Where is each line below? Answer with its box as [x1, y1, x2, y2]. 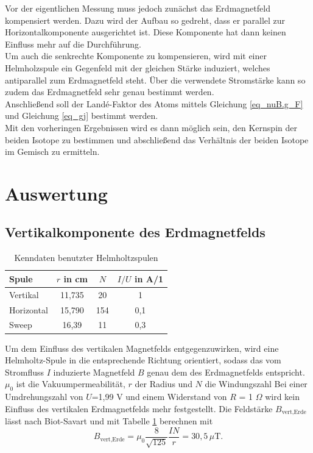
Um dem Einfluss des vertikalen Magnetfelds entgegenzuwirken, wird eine [5, 341, 279, 354]
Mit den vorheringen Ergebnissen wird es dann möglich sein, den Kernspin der [5, 121, 297, 134]
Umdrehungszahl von [5, 390, 83, 403]
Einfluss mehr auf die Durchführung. [5, 37, 141, 50]
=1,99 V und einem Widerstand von [91, 390, 227, 403]
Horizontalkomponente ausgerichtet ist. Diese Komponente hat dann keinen [5, 26, 286, 38]
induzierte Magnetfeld [53, 365, 135, 378]
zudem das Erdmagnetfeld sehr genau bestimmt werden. [5, 85, 214, 98]
